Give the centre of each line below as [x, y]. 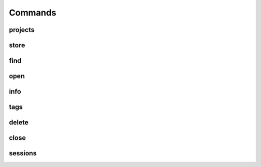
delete [19, 123]
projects [22, 30]
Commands [33, 13]
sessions [23, 153]
